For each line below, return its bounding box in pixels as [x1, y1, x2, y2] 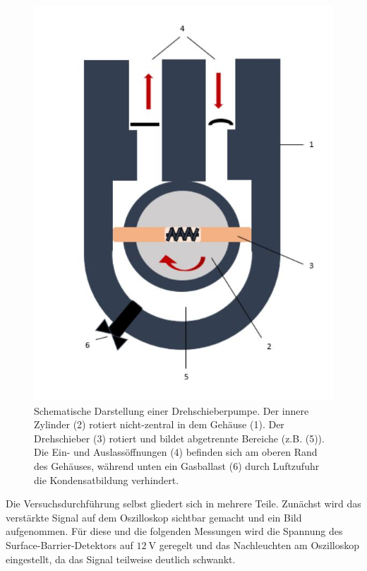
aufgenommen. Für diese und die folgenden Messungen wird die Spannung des [6, 524, 343, 538]
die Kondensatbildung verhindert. [34, 472, 179, 487]
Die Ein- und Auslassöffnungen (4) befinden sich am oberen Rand [34, 445, 318, 459]
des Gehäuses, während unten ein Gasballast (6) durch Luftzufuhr [34, 458, 320, 473]
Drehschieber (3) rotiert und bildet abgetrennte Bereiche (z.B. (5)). [34, 430, 325, 445]
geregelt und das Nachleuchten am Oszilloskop [159, 537, 360, 552]
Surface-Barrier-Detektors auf [6, 537, 133, 552]
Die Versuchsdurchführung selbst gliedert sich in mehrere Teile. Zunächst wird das [6, 496, 361, 511]
